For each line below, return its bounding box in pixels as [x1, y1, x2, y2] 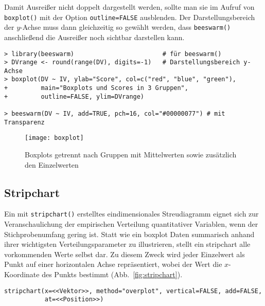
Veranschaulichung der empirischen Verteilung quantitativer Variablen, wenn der [4, 219, 258, 229]
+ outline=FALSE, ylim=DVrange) [4, 93, 145, 100]
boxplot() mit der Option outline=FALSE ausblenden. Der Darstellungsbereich [4, 11, 255, 22]
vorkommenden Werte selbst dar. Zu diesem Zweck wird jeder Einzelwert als [4, 248, 245, 259]
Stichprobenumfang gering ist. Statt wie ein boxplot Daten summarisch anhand [4, 228, 255, 239]
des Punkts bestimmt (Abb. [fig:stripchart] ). [42, 269, 183, 280]
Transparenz [4, 118, 45, 126]
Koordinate [4, 269, 40, 280]
